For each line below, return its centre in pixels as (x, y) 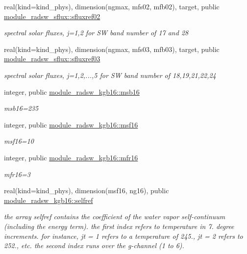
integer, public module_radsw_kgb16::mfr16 (71, 157)
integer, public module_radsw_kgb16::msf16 (71, 124)
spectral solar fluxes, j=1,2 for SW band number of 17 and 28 (96, 33)
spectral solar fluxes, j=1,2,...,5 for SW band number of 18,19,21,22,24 (110, 75)
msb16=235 (21, 108)
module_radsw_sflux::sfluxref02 (52, 16)
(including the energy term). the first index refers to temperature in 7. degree (119, 226)
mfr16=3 (17, 174)
